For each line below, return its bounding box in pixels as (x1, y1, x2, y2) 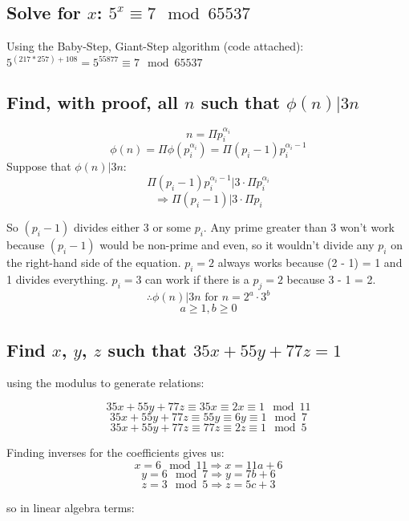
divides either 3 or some (73, 219, 191, 236)
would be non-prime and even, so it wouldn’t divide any (99, 236, 375, 253)
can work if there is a (145, 270, 249, 287)
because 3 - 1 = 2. (286, 270, 376, 287)
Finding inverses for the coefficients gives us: (6, 443, 225, 460)
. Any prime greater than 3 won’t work (203, 219, 395, 236)
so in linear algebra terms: (6, 499, 135, 515)
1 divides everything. (6, 270, 108, 287)
